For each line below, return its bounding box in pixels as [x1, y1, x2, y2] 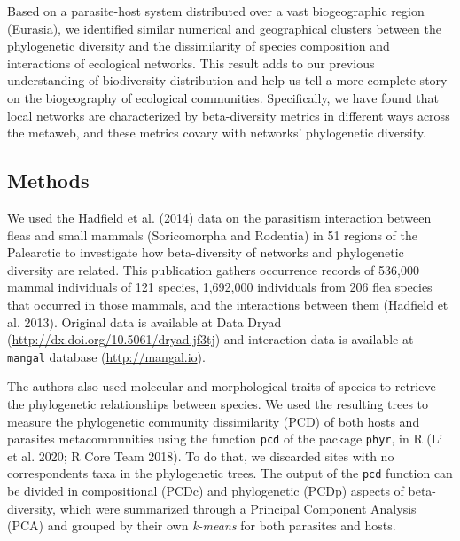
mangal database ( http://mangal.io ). [7, 347, 206, 365]
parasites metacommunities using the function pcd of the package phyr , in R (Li [7, 429, 443, 448]
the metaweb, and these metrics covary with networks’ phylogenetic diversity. [7, 123, 426, 142]
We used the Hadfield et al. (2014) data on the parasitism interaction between [7, 208, 432, 226]
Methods [7, 167, 90, 194]
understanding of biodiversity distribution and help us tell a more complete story [7, 71, 448, 90]
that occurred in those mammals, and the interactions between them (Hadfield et [7, 294, 448, 313]
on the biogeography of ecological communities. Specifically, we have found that [7, 88, 440, 106]
